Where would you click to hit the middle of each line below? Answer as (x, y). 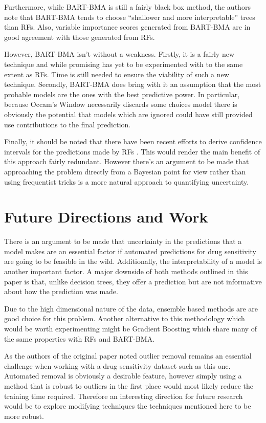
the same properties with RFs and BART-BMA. (80, 338)
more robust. (24, 416)
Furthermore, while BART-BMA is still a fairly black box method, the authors (127, 7)
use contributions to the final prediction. (68, 124)
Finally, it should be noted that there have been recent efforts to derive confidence (133, 141)
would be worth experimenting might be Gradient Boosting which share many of (131, 328)
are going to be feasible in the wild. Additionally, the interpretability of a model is (133, 261)
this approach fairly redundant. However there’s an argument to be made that (127, 161)
